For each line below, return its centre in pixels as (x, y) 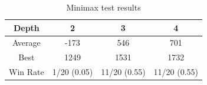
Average (26, 42)
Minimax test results (103, 7)
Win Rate (27, 72)
